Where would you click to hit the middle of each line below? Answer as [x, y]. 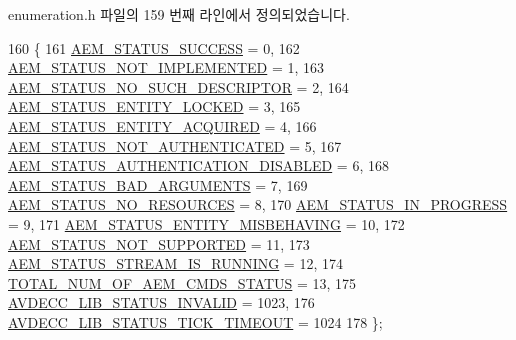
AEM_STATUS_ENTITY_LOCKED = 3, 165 [154, 106]
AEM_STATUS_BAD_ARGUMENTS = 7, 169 [158, 184]
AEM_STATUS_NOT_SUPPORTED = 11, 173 [159, 243]
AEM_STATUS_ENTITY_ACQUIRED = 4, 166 [162, 125]
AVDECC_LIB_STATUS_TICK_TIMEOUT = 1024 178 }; [195, 321]
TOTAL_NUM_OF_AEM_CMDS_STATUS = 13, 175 [182, 282]
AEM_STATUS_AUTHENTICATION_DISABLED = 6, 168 [198, 165]
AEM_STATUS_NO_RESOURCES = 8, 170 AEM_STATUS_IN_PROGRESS [258, 204]
